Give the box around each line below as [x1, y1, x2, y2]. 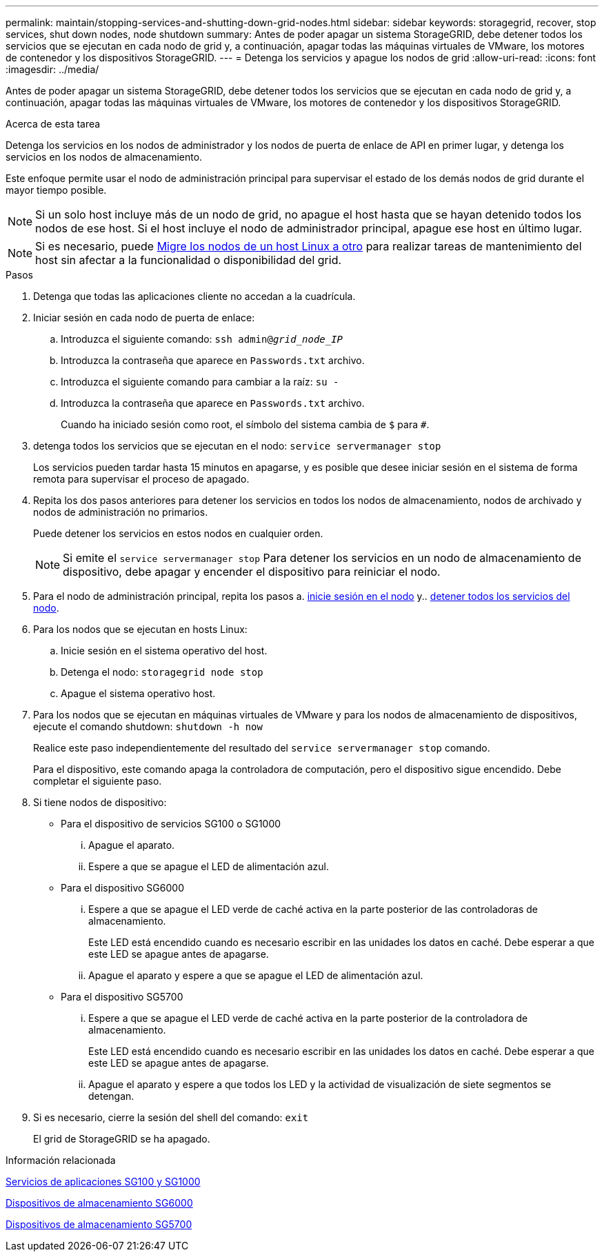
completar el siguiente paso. [33, 775, 162, 787]
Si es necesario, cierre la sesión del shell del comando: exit [33, 1112, 309, 1123]
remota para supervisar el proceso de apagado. [33, 473, 250, 485]
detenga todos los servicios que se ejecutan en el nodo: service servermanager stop [33, 440, 441, 452]
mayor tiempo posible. [6, 184, 107, 196]
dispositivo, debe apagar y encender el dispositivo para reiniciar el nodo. [63, 565, 441, 579]
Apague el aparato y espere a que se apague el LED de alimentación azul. [88, 969, 423, 981]
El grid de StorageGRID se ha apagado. [33, 1133, 210, 1145]
